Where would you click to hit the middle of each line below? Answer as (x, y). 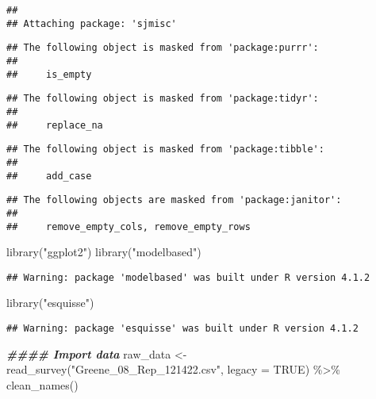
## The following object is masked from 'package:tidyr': (163, 99)
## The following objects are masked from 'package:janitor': (174, 200)
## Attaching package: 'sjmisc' (92, 23)
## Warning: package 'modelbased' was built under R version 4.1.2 (188, 277)
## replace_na (55, 125)
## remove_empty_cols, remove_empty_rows (129, 226)
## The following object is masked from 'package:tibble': (165, 150)
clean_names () (42, 384)
